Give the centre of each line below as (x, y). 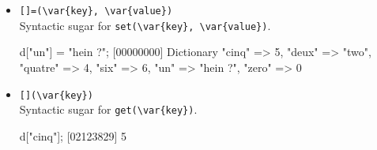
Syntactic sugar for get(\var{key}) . (108, 109)
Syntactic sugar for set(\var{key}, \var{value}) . (145, 25)
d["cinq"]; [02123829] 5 (73, 135)
